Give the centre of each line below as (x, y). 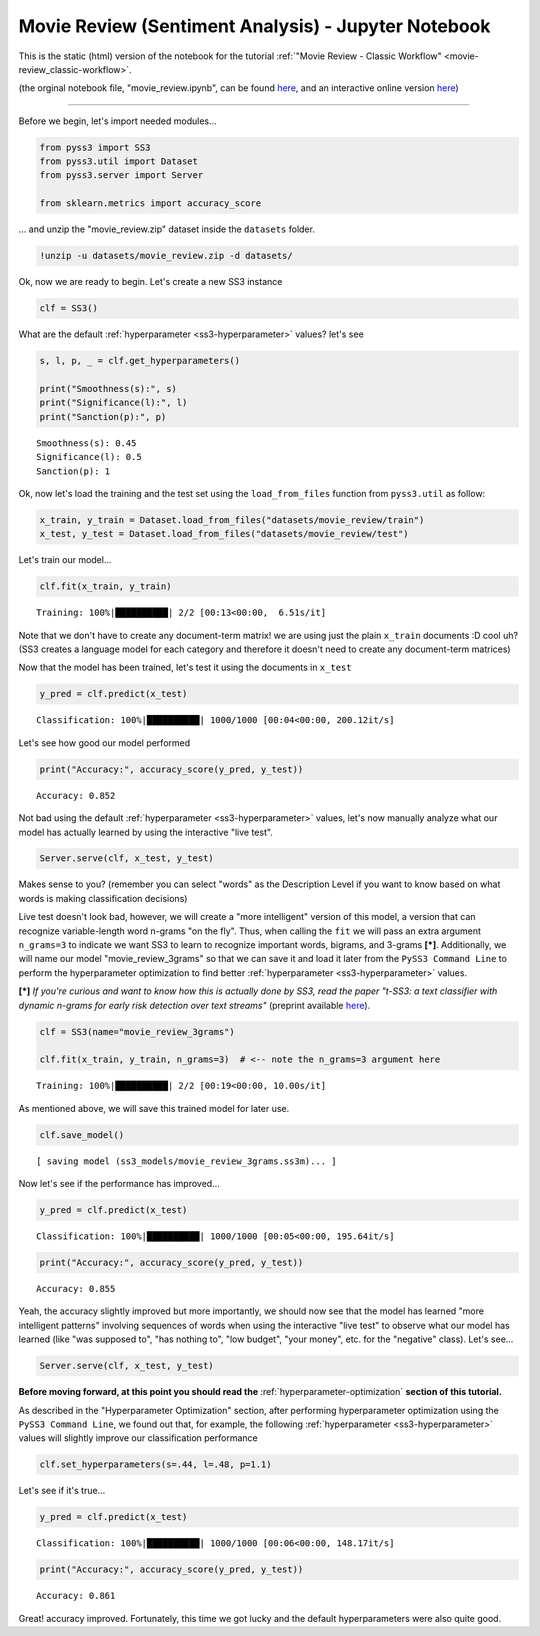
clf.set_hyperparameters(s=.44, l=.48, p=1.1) (155, 1464)
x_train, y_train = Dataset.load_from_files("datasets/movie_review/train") (232, 519)
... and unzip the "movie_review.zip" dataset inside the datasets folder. (166, 229)
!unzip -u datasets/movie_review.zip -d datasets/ (166, 256)
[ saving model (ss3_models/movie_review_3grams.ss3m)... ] (186, 1161)
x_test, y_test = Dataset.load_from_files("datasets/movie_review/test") (224, 534)
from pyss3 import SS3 (95, 147)
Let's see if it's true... (62, 1491)
